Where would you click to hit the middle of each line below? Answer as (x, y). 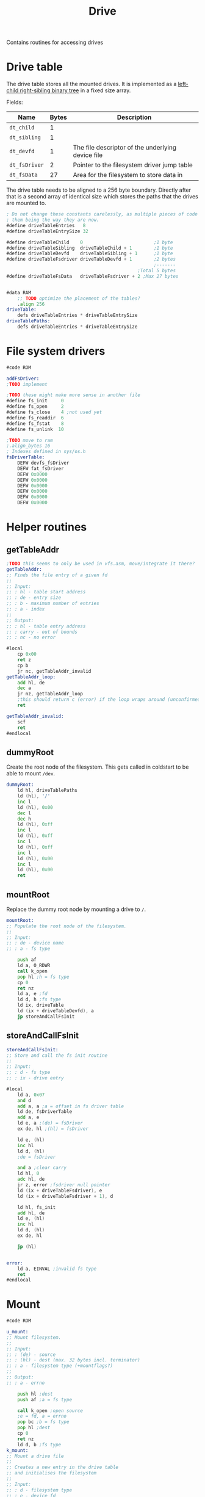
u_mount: (17, 1332)
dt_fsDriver (27, 165)
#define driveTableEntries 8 (46, 225)
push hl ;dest (35, 1394)
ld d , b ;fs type (39, 1444)
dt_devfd (22, 151)
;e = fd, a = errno (42, 1416)
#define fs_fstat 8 (35, 423)
